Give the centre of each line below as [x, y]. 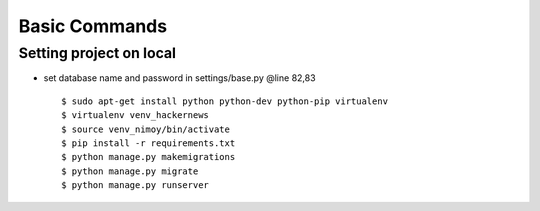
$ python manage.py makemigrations [148, 157]
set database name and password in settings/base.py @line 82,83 [179, 78]
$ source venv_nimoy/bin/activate [145, 129]
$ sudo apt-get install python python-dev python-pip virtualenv [225, 101]
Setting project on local [97, 53]
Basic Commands [93, 26]
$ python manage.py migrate [130, 171]
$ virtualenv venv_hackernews [135, 115]
